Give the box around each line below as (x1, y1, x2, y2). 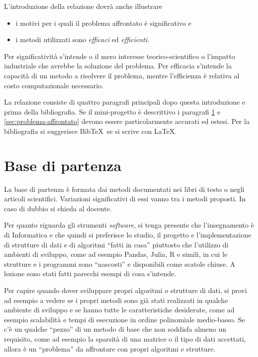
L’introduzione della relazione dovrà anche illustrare (4, 1, 163, 11)
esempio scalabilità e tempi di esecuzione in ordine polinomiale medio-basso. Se (4, 314, 245, 324)
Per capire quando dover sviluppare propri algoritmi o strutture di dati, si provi (4, 285, 247, 295)
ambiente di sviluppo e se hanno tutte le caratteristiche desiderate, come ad (4, 304, 235, 315)
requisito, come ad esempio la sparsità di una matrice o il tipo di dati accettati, (4, 333, 246, 344)
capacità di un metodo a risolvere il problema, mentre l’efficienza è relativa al (4, 70, 240, 80)
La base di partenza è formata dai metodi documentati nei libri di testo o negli (4, 183, 245, 194)
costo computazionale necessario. (4, 80, 104, 90)
